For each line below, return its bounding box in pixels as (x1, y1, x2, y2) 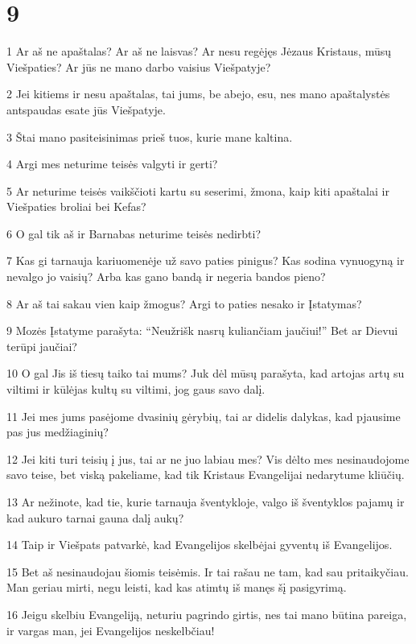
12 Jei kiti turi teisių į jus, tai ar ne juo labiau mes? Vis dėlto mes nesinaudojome (6, 450, 410, 467)
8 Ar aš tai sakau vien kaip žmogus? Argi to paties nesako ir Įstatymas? (6, 295, 362, 312)
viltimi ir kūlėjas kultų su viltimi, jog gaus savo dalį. (6, 381, 266, 398)
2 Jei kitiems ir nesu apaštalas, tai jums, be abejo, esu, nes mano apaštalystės (6, 85, 390, 102)
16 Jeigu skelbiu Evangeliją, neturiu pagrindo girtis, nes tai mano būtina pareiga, (6, 605, 407, 622)
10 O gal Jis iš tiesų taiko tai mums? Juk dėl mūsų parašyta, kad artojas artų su (6, 365, 405, 382)
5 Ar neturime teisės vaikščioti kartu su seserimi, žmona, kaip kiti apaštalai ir (6, 182, 389, 199)
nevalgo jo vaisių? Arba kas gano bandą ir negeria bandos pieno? (6, 268, 326, 285)
